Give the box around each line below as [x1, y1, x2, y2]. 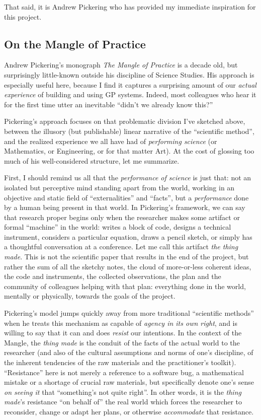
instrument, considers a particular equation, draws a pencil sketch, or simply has [4, 231, 252, 242]
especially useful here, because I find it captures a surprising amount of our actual [4, 79, 256, 90]
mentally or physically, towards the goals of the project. [4, 291, 176, 301]
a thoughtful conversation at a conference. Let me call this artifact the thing [4, 241, 238, 252]
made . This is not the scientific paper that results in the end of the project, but [4, 251, 249, 262]
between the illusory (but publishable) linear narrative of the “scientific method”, [4, 125, 254, 136]
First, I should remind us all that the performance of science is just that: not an [4, 172, 251, 183]
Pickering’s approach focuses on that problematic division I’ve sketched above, [4, 116, 245, 126]
